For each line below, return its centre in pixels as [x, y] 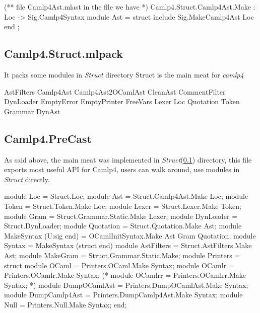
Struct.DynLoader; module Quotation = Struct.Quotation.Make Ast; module [123, 226]
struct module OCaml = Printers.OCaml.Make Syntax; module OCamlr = [119, 265]
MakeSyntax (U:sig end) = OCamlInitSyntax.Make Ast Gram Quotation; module [130, 235]
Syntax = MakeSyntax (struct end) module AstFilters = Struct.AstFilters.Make [128, 245]
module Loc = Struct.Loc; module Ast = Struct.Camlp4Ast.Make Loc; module [126, 196]
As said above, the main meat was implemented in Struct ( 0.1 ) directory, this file [128, 159]
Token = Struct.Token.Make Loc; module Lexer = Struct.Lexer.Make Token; [123, 206]
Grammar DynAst [32, 111]
